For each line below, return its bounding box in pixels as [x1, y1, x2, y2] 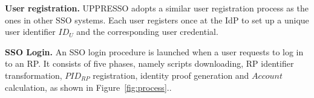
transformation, [5, 69, 62, 81]
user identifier [5, 25, 56, 38]
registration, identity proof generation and [93, 69, 249, 81]
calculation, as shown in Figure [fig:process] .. [5, 81, 172, 93]
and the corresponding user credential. [76, 25, 218, 38]
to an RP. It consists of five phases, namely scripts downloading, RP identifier [5, 57, 294, 70]
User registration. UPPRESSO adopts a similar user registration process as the [5, 2, 309, 14]
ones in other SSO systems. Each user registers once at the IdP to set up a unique [5, 13, 309, 26]
